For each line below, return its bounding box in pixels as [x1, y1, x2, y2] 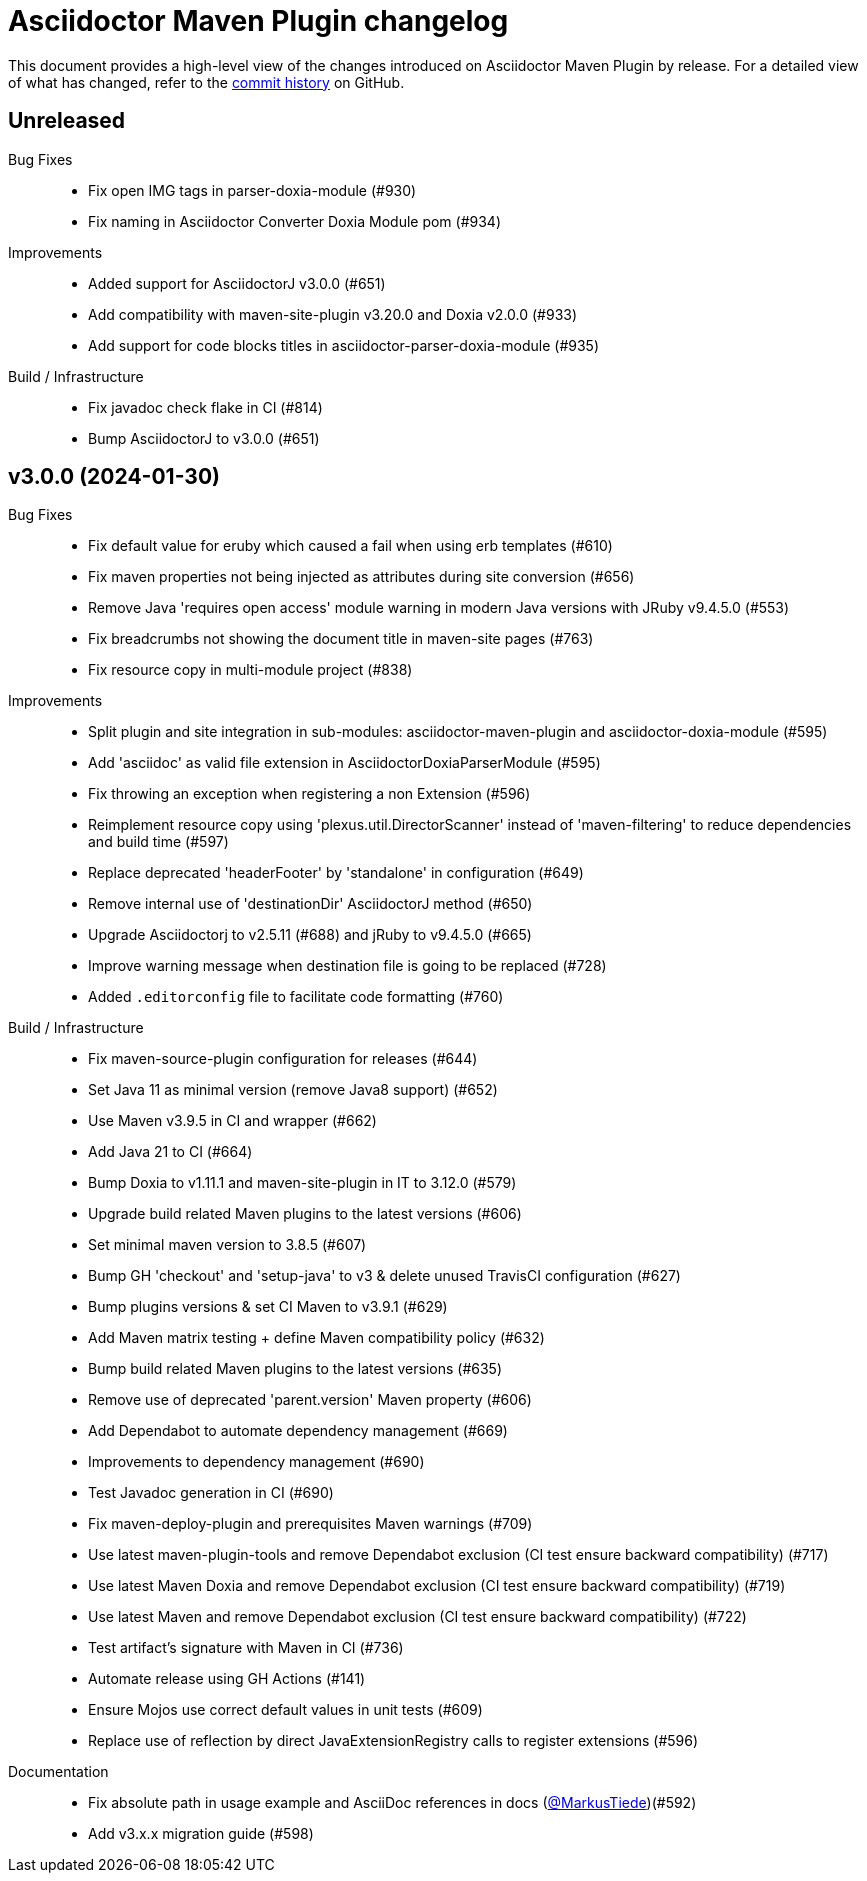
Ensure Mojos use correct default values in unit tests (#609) [88, 1701, 483, 1719]
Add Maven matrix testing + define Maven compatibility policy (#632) [88, 1329, 545, 1347]
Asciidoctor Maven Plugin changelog [8, 4, 509, 38]
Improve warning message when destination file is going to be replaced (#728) [88, 957, 607, 975]
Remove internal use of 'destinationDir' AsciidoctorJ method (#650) [88, 895, 533, 913]
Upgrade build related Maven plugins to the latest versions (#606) [88, 1205, 522, 1223]
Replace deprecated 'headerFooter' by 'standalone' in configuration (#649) [88, 864, 584, 882]
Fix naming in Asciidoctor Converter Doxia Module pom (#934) [88, 212, 502, 230]
